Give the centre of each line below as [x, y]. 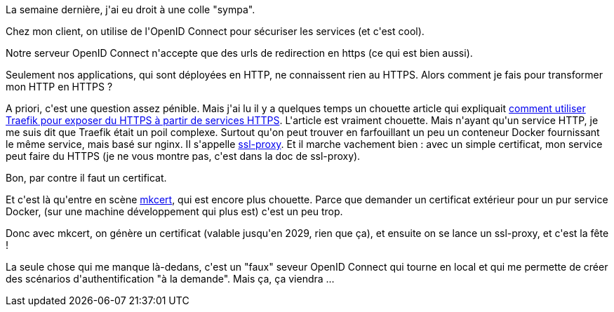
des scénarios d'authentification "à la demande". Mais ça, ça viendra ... [170, 279]
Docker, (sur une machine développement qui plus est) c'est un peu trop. [174, 211]
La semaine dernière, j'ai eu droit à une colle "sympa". [131, 9]
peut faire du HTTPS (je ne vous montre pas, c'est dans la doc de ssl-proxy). [183, 156]
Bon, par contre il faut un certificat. [86, 178]
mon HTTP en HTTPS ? [59, 87]
